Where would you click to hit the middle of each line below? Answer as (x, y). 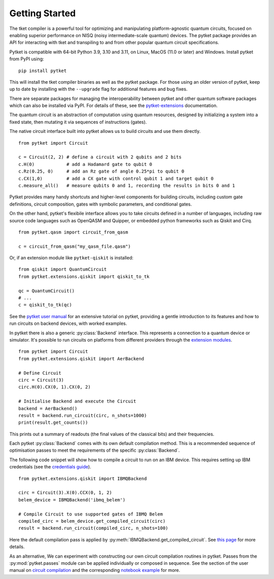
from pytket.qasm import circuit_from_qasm (73, 232)
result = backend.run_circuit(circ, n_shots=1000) (83, 415)
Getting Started (43, 13)
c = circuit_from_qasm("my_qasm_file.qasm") (75, 246)
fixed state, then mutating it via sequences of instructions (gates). (78, 122)
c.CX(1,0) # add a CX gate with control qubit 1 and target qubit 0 (116, 178)
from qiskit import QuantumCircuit (63, 269)
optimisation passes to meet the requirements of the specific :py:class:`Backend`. (95, 450)
